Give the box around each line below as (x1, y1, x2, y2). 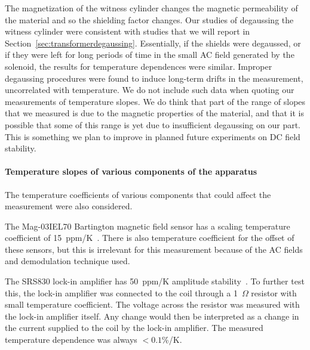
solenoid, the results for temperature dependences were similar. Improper (5, 60, 272, 72)
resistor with (251, 286, 297, 299)
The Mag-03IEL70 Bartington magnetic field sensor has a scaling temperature (5, 219, 290, 232)
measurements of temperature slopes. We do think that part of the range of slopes (5, 95, 306, 107)
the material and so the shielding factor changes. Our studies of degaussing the (5, 13, 294, 26)
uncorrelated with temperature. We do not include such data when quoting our (5, 83, 294, 96)
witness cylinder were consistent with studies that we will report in (5, 25, 250, 38)
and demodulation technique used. (5, 255, 130, 267)
